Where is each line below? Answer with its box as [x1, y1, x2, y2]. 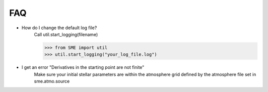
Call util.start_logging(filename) [34, 31, 98, 37]
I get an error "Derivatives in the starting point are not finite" [21, 64, 144, 70]
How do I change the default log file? [21, 25, 97, 31]
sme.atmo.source [34, 78, 70, 84]
